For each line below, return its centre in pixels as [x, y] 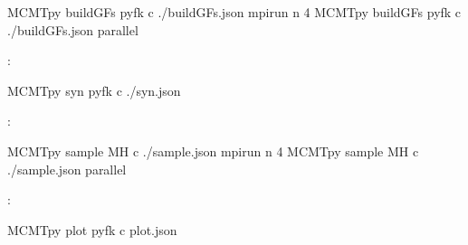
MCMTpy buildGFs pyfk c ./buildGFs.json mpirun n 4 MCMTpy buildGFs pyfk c [234, 12]
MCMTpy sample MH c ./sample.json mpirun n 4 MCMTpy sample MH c [213, 151]
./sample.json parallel [67, 169]
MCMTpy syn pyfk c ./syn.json [94, 90]
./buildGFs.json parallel [73, 29]
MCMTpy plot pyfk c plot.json [92, 229]
